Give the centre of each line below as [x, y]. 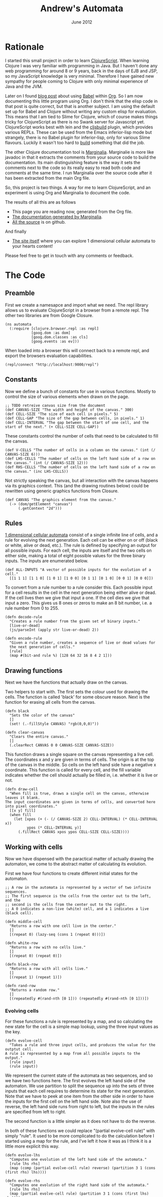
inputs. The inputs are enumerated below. [47, 561]
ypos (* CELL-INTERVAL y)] [54, 828]
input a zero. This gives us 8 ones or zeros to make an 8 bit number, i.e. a [79, 603]
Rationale [25, 47]
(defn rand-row [20, 986]
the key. [13, 1032]
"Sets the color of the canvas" [42, 715]
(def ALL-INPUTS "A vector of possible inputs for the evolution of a [78, 570]
